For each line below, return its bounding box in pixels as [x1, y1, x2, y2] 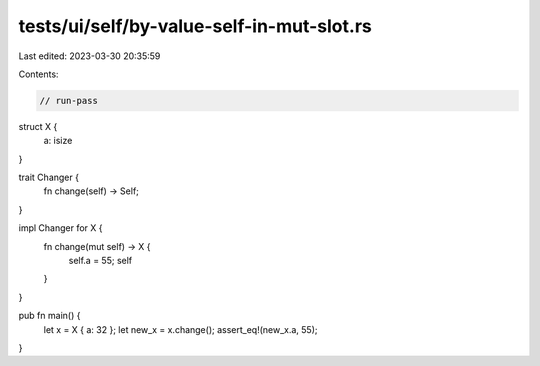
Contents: [18, 68, 59, 80]
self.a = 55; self [68, 255, 133, 267]
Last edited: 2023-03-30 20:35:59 [18, 50, 161, 62]
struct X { [18, 120, 58, 132]
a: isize [43, 135, 73, 147]
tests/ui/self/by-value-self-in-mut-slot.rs [18, 15, 372, 37]
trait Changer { [18, 171, 80, 184]
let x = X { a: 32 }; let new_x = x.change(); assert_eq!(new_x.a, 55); [43, 323, 319, 335]
